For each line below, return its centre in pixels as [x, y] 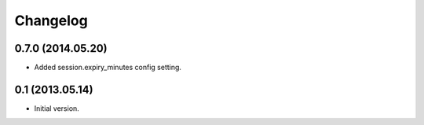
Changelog [51, 20]
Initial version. [57, 108]
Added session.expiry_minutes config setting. [108, 68]
